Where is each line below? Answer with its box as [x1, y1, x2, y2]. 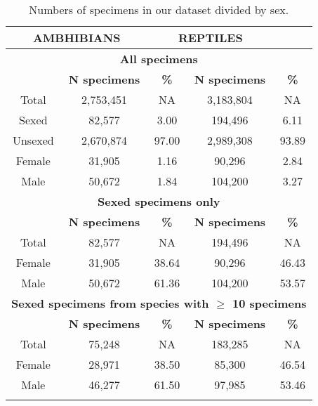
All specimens [119, 51, 198, 67]
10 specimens [232, 295, 307, 311]
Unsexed [12, 132, 54, 148]
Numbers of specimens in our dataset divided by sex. [29, 1, 289, 18]
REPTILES [178, 30, 243, 46]
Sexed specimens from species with [11, 295, 209, 311]
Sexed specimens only [98, 193, 220, 209]
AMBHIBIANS [32, 30, 121, 46]
